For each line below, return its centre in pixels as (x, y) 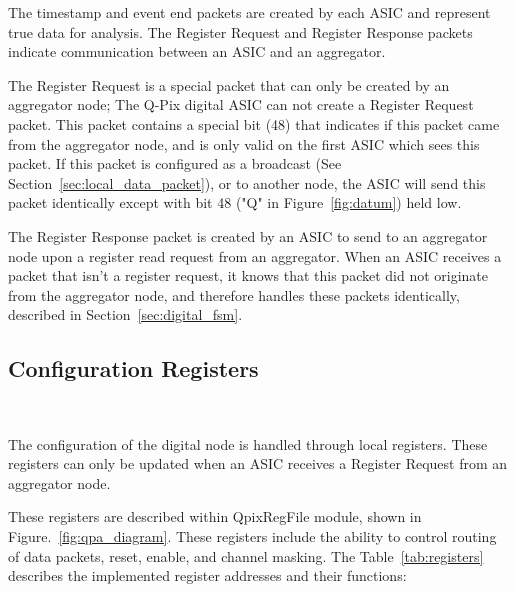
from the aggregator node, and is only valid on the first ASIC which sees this (244, 143)
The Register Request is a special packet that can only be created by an (229, 84)
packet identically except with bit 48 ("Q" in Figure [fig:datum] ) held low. (235, 202)
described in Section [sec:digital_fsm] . (125, 314)
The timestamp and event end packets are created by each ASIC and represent (249, 12)
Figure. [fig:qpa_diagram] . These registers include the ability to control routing (252, 536)
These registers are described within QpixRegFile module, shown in (215, 516)
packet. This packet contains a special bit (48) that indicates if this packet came (254, 123)
